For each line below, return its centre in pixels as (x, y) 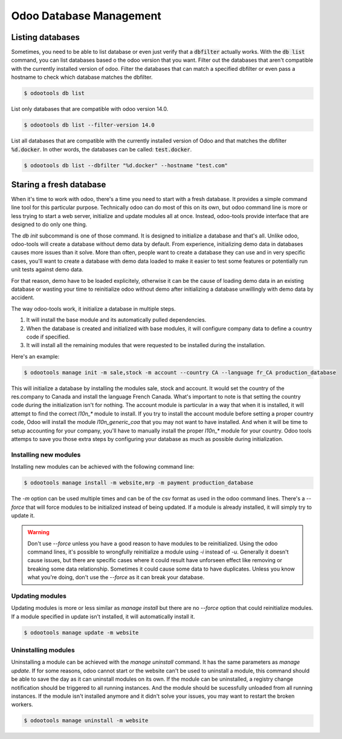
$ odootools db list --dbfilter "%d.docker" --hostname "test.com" (126, 165)
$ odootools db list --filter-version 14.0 (89, 125)
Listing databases (46, 37)
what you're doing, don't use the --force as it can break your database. (116, 577)
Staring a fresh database (59, 184)
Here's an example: (35, 356)
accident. (23, 297)
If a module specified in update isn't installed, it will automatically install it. (103, 616)
